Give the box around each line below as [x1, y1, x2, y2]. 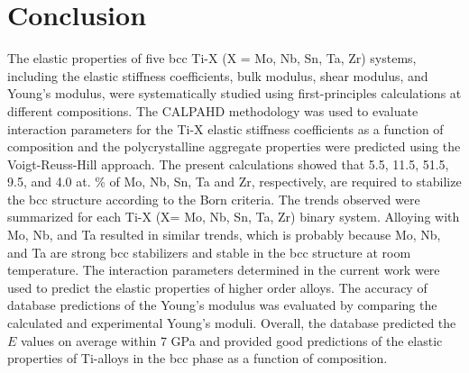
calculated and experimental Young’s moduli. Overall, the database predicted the [7, 314, 456, 332]
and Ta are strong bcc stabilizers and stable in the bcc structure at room [7, 242, 411, 261]
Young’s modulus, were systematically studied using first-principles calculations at [7, 84, 462, 103]
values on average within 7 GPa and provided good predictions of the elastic [21, 331, 443, 350]
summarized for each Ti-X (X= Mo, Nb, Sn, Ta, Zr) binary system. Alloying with [7, 207, 460, 226]
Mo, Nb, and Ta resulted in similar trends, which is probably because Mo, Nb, [7, 225, 441, 244]
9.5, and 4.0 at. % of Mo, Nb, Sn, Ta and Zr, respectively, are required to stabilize [7, 172, 462, 191]
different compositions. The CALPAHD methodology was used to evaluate [7, 101, 418, 120]
